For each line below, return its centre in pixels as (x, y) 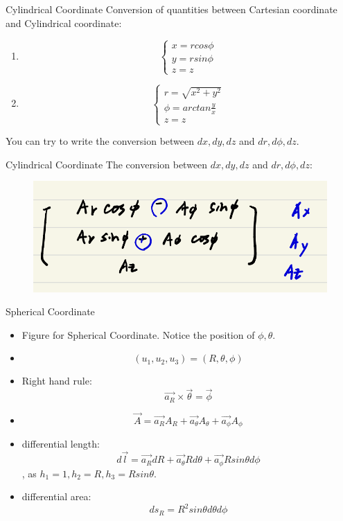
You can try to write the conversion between (100, 141)
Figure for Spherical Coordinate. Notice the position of (138, 334)
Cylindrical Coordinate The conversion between (107, 164)
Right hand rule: (57, 381)
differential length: (61, 444)
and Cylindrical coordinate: (64, 23)
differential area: (56, 496)
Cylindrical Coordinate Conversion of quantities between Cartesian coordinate (171, 9)
